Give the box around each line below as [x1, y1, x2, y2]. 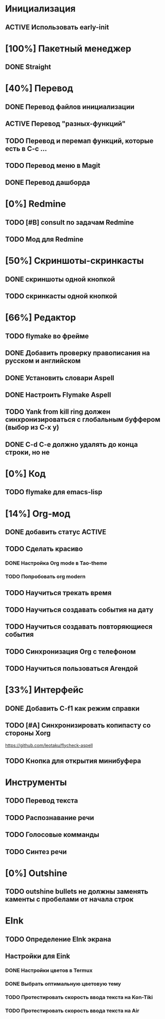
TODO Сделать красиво [5, 545, 83, 553]
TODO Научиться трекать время [5, 588, 112, 597]
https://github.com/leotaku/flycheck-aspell [5, 742, 93, 748]
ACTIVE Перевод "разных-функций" [5, 119, 126, 128]
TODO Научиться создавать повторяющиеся [5, 623, 153, 631]
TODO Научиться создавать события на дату [5, 605, 154, 614]
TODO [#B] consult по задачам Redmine [5, 218, 134, 226]
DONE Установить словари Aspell [5, 373, 115, 382]
